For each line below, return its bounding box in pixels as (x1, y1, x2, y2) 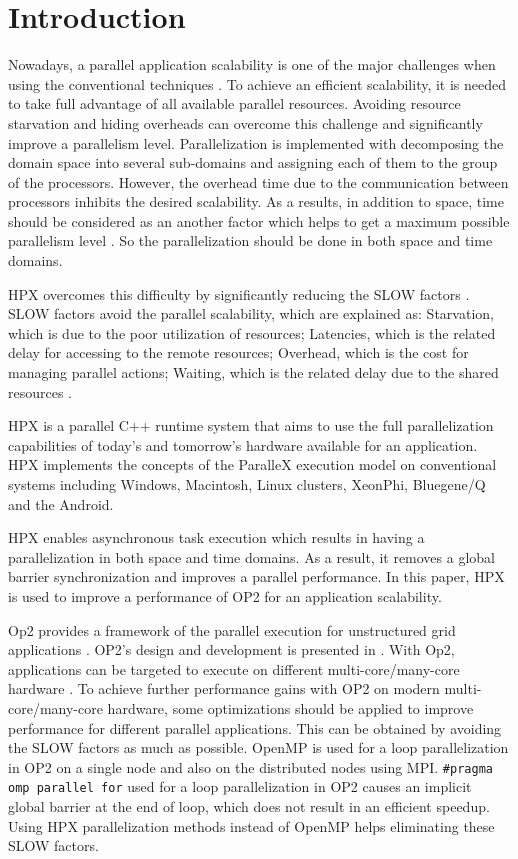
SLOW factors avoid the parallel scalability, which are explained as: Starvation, (8, 303, 494, 324)
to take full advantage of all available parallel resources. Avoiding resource (8, 93, 461, 114)
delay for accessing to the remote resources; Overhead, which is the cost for (8, 342, 469, 363)
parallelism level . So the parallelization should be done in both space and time (8, 230, 493, 251)
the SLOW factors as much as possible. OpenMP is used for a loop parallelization (8, 737, 509, 758)
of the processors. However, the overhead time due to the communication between (8, 171, 509, 192)
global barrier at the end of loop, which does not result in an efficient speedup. (8, 796, 490, 817)
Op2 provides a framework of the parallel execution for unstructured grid (8, 619, 456, 640)
